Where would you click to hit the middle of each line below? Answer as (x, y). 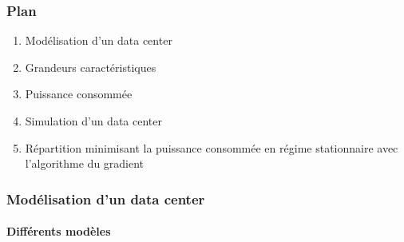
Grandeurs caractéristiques (91, 67)
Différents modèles (59, 231)
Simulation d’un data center (93, 121)
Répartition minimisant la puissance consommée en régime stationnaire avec (212, 147)
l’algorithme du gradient (85, 163)
